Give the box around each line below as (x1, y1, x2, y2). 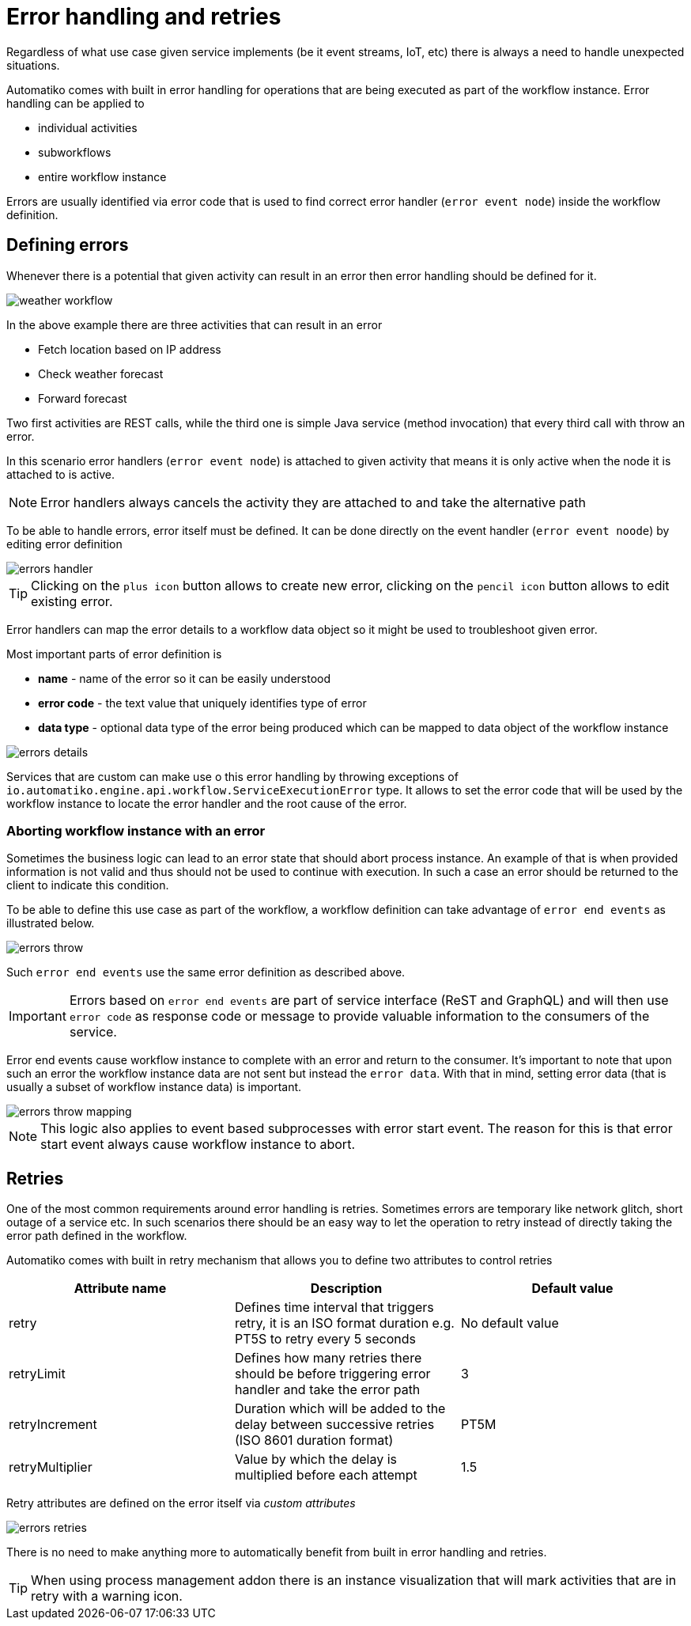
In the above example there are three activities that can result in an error (6, 317, 383, 332)
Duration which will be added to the (234, 1400, 446, 1417)
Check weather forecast (38, 366, 164, 381)
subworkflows (38, 145, 111, 159)
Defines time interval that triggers (234, 1299, 434, 1316)
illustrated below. (6, 916, 95, 930)
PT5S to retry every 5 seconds (234, 1331, 417, 1347)
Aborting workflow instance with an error (6, 822, 266, 839)
